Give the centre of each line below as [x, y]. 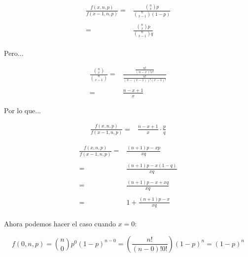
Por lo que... [22, 110]
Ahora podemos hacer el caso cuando [60, 224]
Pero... [14, 53]
